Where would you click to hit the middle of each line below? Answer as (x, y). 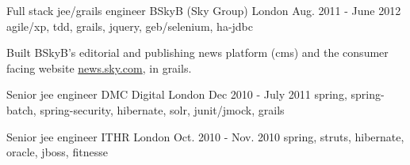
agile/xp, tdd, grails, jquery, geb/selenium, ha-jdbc (130, 26)
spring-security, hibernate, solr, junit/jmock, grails (162, 109)
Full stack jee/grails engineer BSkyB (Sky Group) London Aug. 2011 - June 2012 (204, 10)
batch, (21, 109)
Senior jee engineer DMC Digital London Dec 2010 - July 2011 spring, (177, 94)
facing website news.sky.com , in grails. (99, 67)
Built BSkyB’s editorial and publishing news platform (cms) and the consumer (197, 52)
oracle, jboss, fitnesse (57, 152)
